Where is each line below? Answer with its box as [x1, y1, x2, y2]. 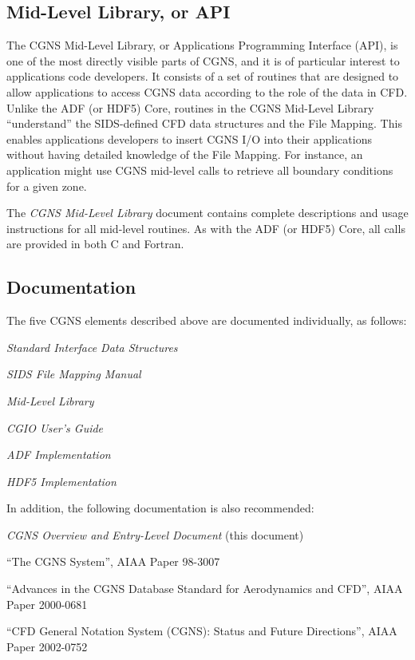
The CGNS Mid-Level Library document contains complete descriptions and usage [6, 204, 409, 221]
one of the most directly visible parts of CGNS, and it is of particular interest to [6, 52, 400, 69]
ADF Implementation [6, 446, 111, 463]
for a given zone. [6, 177, 87, 194]
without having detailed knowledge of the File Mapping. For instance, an [6, 146, 363, 163]
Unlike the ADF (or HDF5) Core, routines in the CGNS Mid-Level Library [6, 99, 374, 116]
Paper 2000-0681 [6, 595, 88, 612]
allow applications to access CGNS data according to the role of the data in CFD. [6, 83, 408, 100]
